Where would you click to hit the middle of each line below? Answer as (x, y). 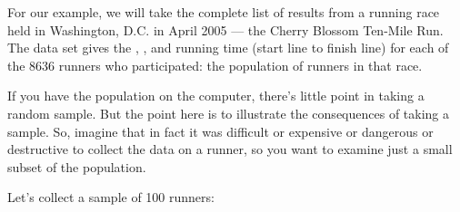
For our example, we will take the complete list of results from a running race (224, 12)
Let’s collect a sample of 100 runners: (111, 197)
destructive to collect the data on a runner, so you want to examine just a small (230, 149)
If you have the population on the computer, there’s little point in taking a (216, 96)
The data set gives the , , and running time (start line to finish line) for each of (228, 48)
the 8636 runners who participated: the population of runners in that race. (215, 65)
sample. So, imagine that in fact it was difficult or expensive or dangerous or (220, 131)
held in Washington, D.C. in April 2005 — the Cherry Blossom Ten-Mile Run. (225, 29)
